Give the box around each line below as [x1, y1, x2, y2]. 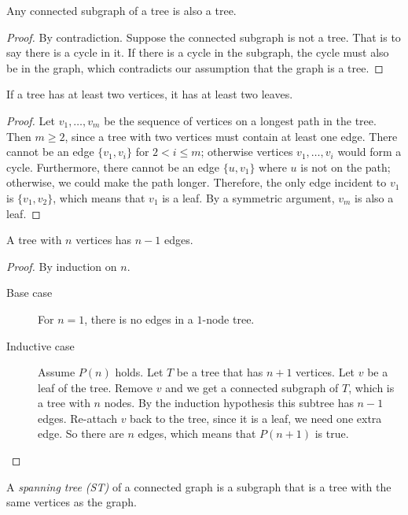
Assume [38, 364, 75, 380]
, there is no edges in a [84, 310, 193, 327]
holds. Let [115, 364, 164, 380]
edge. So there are [38, 425, 124, 442]
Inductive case [6, 337, 75, 354]
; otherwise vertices [200, 143, 293, 160]
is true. [314, 425, 349, 442]
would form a [337, 143, 402, 160]
